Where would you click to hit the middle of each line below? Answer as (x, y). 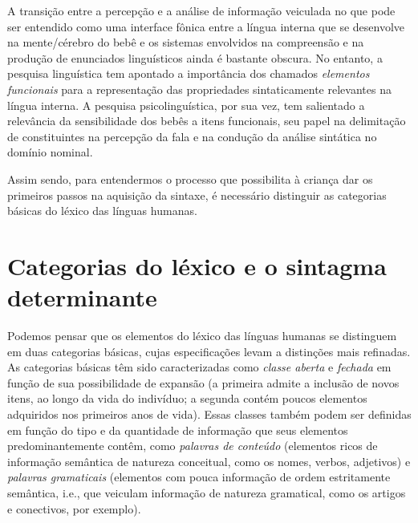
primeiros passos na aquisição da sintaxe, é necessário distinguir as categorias (197, 195)
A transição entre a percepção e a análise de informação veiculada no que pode (201, 10)
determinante (82, 297)
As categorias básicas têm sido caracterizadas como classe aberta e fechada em (199, 367)
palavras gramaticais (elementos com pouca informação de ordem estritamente (199, 477)
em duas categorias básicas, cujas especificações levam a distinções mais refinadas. (209, 351)
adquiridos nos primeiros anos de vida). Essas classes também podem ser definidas (209, 414)
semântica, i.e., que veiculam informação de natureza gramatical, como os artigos (207, 492)
